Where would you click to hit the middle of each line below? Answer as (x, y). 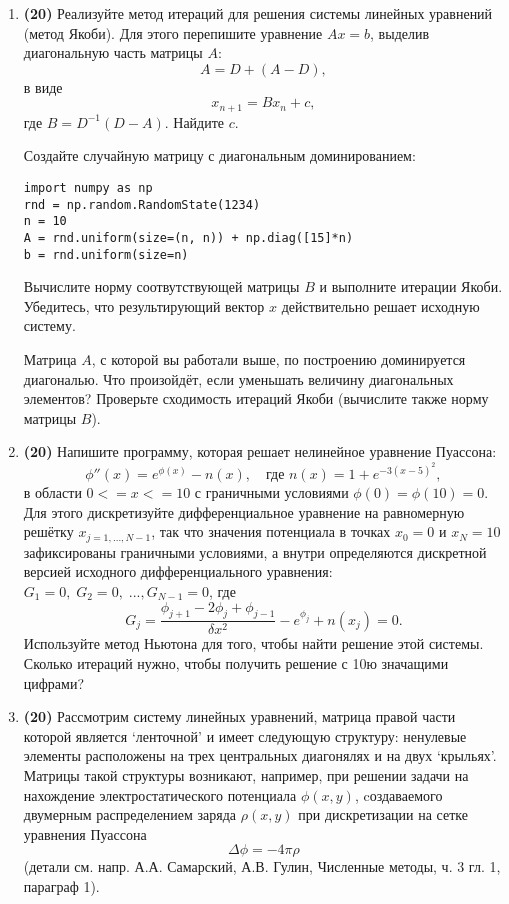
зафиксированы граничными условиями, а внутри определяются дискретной (255, 551)
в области (52, 492)
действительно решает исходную (380, 305)
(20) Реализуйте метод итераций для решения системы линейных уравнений (258, 13)
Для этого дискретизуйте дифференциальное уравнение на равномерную (244, 511)
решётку (48, 531)
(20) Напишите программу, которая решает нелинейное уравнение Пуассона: (260, 451)
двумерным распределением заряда (130, 814)
